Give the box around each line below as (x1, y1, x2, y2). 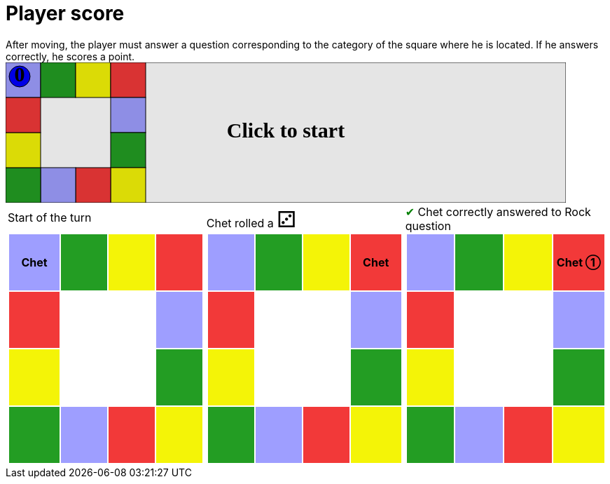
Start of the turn (8, 210, 92, 224)
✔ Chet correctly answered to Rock (405, 204, 591, 219)
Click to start (226, 118, 345, 142)
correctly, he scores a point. (6, 50, 135, 62)
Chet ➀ (556, 255, 602, 269)
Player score (6, 1, 125, 25)
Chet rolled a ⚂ (206, 205, 297, 233)
